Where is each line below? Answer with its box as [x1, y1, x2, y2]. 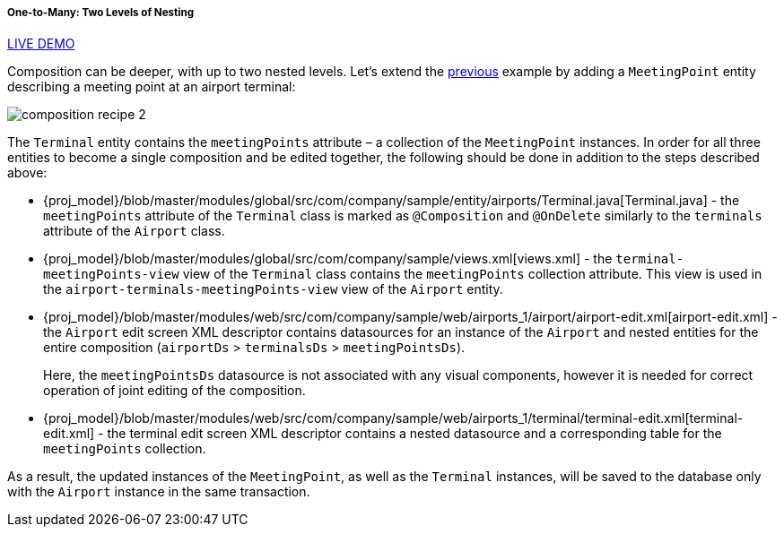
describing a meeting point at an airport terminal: [7, 79, 296, 95]
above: [7, 165, 48, 181]
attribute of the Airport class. [43, 223, 225, 239]
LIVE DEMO [7, 36, 75, 52]
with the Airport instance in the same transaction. [7, 484, 310, 500]
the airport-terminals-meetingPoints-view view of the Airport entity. [43, 281, 503, 297]
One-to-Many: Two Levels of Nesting [7, 6, 195, 19]
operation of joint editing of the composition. [43, 383, 306, 399]
